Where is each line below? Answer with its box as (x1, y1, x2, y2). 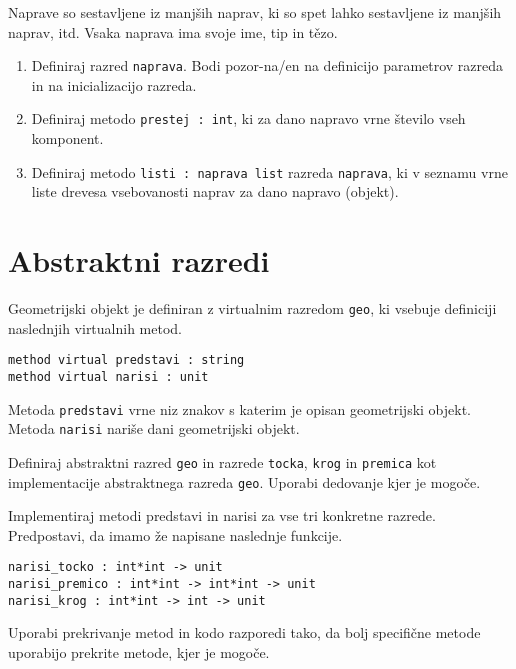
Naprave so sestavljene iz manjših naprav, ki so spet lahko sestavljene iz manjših (8, 2, 502, 22)
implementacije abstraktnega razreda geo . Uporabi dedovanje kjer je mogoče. (8, 471, 481, 492)
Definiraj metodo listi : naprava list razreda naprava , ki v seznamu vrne (31, 161, 508, 182)
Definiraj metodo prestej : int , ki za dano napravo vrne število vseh (31, 108, 466, 129)
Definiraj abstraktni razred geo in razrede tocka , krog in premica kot (8, 451, 437, 472)
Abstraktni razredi (8, 240, 270, 281)
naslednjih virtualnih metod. (8, 317, 183, 338)
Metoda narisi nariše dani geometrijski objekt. (8, 418, 300, 439)
